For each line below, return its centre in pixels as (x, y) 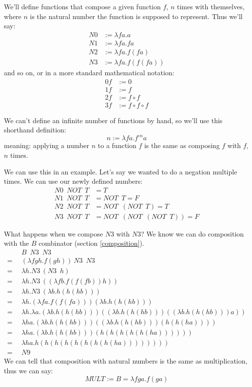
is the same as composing (182, 145)
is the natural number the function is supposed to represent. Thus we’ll (136, 16)
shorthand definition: (35, 130)
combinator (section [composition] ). (91, 243)
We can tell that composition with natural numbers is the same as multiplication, (126, 361)
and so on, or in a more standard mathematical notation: (89, 72)
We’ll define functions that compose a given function (82, 6)
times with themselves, (211, 6)
